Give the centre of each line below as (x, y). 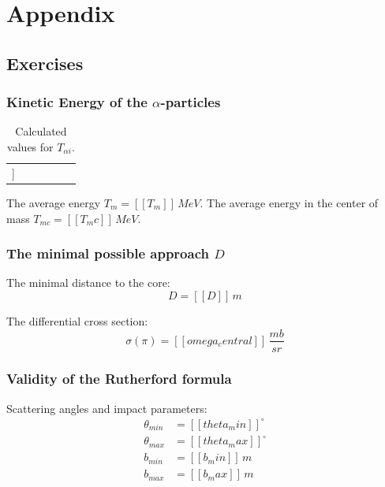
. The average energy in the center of (289, 202)
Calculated (41, 131)
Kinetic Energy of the (77, 102)
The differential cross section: (77, 320)
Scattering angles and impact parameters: (107, 408)
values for (30, 146)
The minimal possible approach (108, 253)
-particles (191, 102)
